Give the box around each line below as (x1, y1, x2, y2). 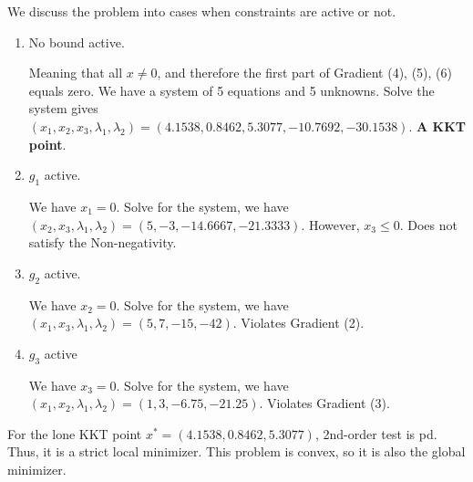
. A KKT (408, 116, 466, 135)
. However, (301, 215, 360, 234)
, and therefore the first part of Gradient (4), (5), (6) (157, 63, 453, 82)
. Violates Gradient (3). (259, 393, 390, 413)
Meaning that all (28, 63, 123, 82)
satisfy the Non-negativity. (28, 233, 177, 252)
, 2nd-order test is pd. (314, 424, 437, 443)
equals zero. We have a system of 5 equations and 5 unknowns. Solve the (28, 80, 435, 100)
